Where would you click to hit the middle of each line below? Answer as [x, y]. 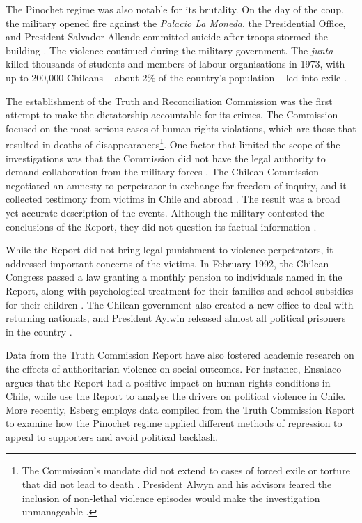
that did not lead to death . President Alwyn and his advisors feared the [177, 484]
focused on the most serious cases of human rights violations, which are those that [181, 128]
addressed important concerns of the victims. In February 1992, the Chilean [167, 263]
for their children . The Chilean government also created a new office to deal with [180, 304]
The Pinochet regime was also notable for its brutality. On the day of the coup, [175, 9]
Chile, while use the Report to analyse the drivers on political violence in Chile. [176, 396]
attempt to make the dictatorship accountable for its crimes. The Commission [172, 115]
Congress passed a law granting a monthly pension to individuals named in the [174, 277]
